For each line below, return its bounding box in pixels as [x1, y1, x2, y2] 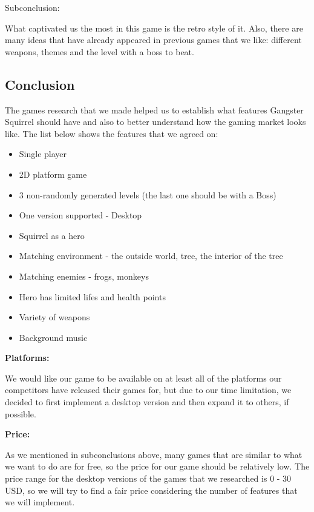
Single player [19, 147, 67, 160]
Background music [19, 331, 88, 343]
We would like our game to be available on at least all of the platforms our [5, 371, 282, 384]
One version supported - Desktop [19, 209, 142, 221]
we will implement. [5, 496, 75, 508]
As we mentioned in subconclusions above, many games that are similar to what [5, 448, 303, 460]
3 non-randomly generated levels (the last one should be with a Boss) [19, 188, 276, 201]
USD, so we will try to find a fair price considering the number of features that [5, 483, 298, 496]
